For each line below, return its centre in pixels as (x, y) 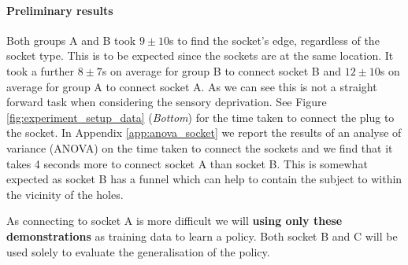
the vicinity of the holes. (65, 194)
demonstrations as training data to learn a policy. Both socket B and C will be (202, 236)
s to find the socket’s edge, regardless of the (274, 40)
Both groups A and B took (71, 40)
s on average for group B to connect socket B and (222, 70)
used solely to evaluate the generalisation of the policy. (138, 251)
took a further (41, 70)
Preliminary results (60, 10)
